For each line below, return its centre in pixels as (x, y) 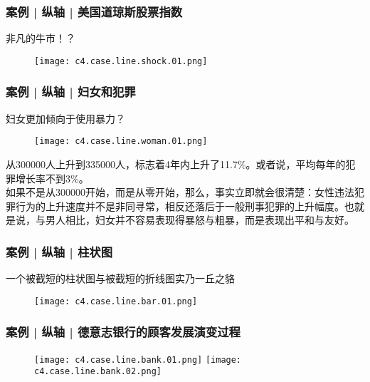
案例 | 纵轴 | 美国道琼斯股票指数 (94, 11)
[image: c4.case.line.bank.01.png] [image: (138, 360)
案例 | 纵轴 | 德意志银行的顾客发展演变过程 (123, 332)
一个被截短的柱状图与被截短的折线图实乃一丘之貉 (120, 278)
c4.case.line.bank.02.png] (98, 372)
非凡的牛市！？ (41, 38)
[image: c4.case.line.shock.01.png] (121, 61)
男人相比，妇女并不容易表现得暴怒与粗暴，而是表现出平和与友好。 (200, 220)
